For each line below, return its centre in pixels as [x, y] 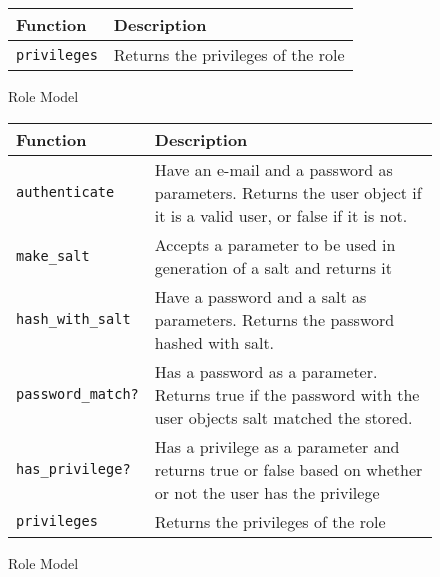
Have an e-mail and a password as [273, 169]
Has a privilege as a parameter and [277, 446]
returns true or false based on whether [288, 469]
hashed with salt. [214, 342]
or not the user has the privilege [267, 492]
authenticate [65, 192]
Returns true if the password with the [287, 394]
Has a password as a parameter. [266, 371]
